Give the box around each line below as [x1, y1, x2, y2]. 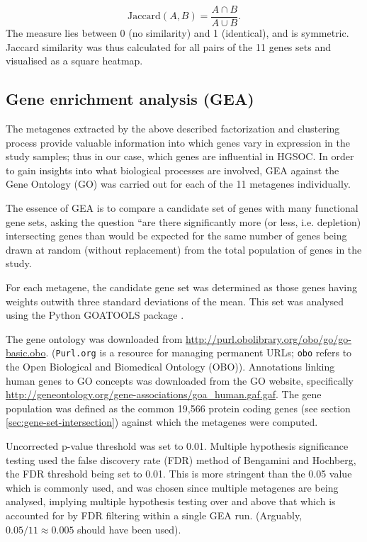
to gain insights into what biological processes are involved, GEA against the [6, 162, 339, 177]
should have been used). [77, 521, 181, 536]
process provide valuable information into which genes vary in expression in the [6, 135, 350, 149]
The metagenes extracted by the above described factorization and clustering [6, 121, 340, 136]
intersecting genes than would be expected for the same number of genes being [6, 228, 347, 243]
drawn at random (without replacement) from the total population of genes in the [6, 242, 362, 256]
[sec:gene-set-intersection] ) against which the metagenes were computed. [6, 414, 318, 429]
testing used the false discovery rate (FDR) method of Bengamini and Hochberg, [6, 452, 356, 467]
